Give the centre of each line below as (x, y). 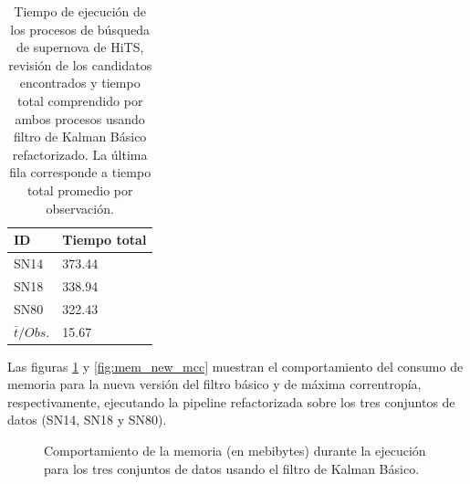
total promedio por (80, 189)
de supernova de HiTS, (80, 47)
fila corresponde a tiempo (80, 172)
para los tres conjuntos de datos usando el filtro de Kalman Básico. (232, 468)
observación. (80, 208)
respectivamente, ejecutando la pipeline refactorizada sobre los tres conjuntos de (231, 401)
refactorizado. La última (80, 154)
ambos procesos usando (80, 118)
